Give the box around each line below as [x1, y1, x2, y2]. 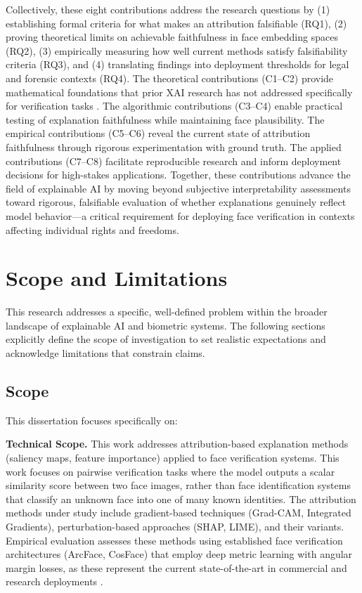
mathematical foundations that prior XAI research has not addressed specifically [6, 84, 353, 99]
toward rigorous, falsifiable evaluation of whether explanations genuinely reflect [6, 195, 347, 209]
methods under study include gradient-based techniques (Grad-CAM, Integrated [6, 505, 351, 520]
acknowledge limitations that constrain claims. [6, 346, 205, 360]
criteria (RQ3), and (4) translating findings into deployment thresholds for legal [6, 57, 349, 72]
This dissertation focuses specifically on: [6, 412, 178, 427]
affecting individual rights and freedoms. [6, 222, 179, 237]
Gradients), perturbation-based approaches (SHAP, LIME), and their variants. [6, 519, 344, 533]
